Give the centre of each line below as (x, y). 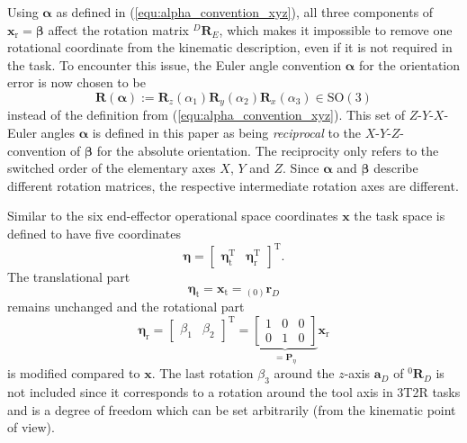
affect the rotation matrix (118, 29)
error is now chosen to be (76, 82)
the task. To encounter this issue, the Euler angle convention (175, 64)
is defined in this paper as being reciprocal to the (227, 133)
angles (58, 133)
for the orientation (409, 64)
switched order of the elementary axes (112, 168)
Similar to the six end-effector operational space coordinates (173, 216)
